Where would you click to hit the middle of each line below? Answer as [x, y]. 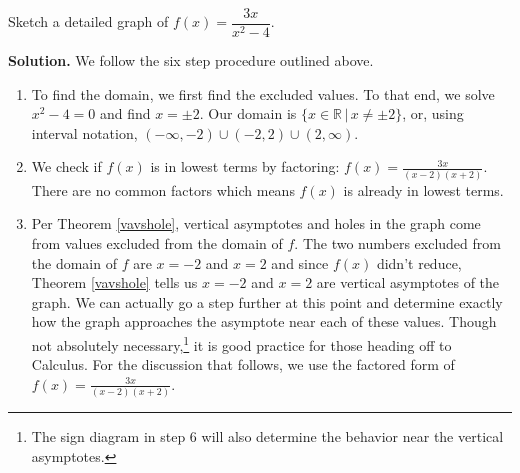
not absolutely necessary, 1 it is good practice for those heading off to [241, 343]
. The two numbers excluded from [397, 242]
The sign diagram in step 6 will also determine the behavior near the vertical [267, 436]
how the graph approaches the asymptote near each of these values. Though [264, 321]
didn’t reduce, [419, 262]
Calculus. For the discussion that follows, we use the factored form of [243, 364]
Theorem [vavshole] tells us [114, 282]
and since [300, 262]
